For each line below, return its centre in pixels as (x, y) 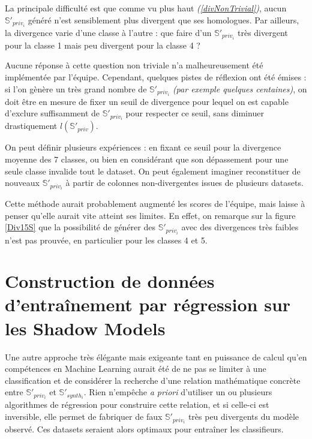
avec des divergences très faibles (240, 227)
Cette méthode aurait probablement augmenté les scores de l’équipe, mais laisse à (155, 204)
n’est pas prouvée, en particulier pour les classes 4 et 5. (106, 240)
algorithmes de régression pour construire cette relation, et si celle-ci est (137, 405)
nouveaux (22, 183)
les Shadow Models (85, 328)
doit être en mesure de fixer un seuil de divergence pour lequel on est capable (147, 101)
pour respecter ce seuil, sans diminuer (195, 113)
